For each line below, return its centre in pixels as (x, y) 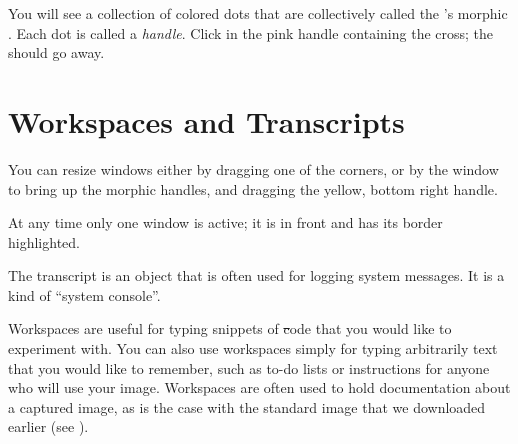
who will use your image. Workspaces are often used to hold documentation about (259, 387)
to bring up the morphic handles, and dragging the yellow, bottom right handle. (253, 188)
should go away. (56, 52)
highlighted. (44, 241)
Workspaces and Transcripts (206, 120)
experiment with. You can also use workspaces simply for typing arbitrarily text (253, 348)
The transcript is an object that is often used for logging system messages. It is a (256, 275)
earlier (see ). (48, 426)
